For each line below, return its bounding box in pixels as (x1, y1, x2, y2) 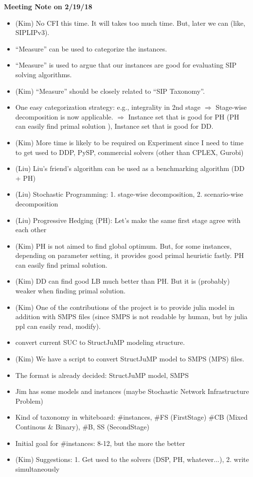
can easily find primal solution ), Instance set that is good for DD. (15, 121, 214, 131)
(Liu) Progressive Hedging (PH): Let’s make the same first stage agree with (15, 215, 241, 225)
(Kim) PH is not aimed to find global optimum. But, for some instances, (15, 240, 232, 251)
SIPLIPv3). (15, 27, 50, 37)
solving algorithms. (15, 69, 72, 79)
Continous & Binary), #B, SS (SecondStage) (15, 422, 149, 431)
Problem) (15, 395, 43, 406)
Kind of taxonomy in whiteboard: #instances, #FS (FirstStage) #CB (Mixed (15, 412, 248, 422)
